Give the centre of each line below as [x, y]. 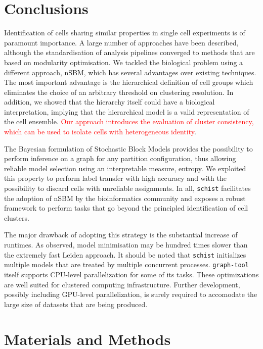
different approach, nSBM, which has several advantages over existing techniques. [130, 72]
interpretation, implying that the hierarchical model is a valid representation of [127, 111]
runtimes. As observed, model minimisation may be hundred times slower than [126, 245]
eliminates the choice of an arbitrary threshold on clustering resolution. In [119, 92]
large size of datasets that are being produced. [76, 304]
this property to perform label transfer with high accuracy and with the [115, 178]
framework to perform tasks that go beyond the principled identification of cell [126, 208]
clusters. [17, 217]
